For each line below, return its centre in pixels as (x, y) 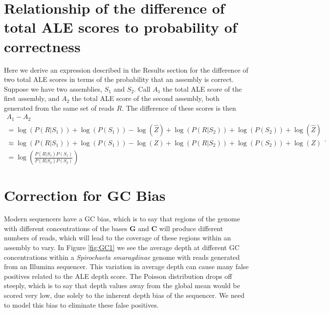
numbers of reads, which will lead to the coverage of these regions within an (118, 238)
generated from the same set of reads (59, 108)
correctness (42, 46)
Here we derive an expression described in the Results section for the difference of (126, 69)
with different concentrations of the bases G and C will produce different (114, 228)
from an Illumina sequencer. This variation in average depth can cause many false (126, 266)
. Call (142, 88)
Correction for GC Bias (85, 195)
